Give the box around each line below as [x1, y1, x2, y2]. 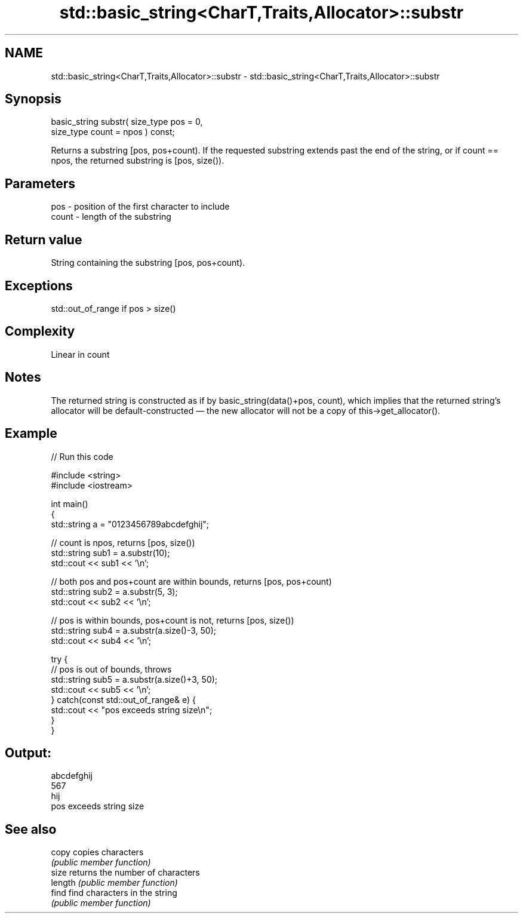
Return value [5, 232, 82, 247]
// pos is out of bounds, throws [51, 664, 172, 674]
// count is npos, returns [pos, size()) [51, 537, 195, 548]
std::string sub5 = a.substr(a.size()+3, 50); [51, 674, 218, 684]
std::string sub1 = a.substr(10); [51, 547, 170, 558]
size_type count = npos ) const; [51, 127, 175, 137]
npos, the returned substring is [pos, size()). [51, 155, 224, 166]
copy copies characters [51, 847, 144, 858]
